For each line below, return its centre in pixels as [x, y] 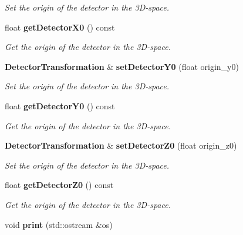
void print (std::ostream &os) [59, 224]
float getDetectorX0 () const [60, 27]
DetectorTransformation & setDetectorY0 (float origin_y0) [122, 66]
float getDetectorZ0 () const [59, 185]
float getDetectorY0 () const [60, 105]
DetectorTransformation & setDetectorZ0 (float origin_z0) [121, 145]
